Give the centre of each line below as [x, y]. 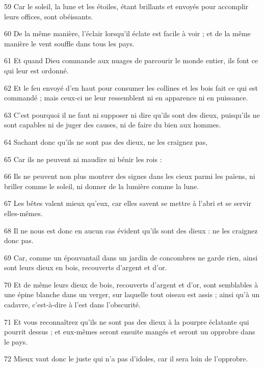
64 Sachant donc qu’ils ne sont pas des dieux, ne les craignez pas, [106, 141]
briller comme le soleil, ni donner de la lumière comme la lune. [102, 186]
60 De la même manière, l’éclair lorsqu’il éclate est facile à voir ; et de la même [127, 33]
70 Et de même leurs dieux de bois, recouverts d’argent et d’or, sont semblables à [131, 284]
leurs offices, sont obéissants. [49, 16]
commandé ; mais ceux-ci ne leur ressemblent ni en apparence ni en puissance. [126, 98]
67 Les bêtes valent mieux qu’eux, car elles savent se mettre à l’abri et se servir [128, 203]
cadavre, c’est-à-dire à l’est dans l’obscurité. [72, 305]
